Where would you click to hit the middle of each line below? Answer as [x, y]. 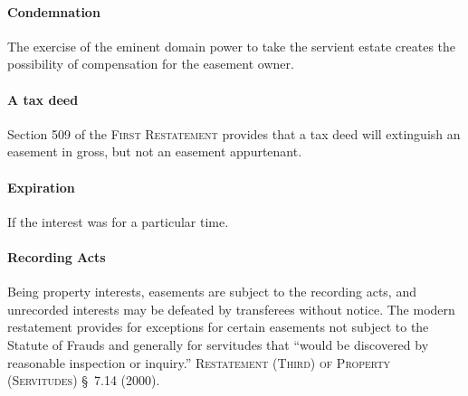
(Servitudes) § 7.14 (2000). [84, 380]
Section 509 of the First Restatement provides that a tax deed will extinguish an [234, 133]
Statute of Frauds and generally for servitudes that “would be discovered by [218, 344]
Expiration [41, 187]
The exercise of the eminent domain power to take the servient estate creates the [232, 46]
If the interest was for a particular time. [118, 221]
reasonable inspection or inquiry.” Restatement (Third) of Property [199, 362]
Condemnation [54, 11]
